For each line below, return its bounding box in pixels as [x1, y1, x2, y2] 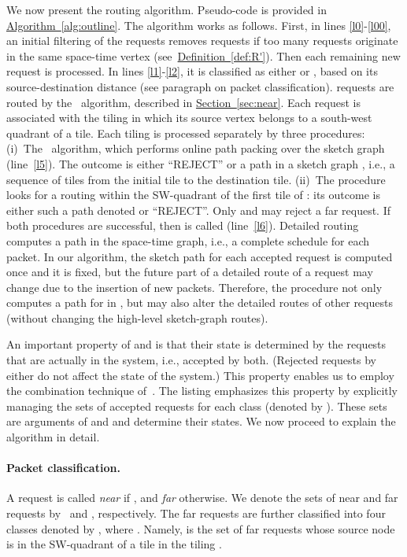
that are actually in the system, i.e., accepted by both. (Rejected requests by [6, 352, 376, 368]
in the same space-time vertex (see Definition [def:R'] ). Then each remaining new [6, 47, 401, 64]
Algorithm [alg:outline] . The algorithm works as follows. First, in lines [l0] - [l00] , [6, 17, 391, 33]
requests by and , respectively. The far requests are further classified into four [6, 505, 386, 522]
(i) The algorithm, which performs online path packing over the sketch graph [6, 140, 385, 157]
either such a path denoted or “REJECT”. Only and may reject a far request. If [6, 201, 391, 218]
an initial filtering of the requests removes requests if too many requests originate [6, 32, 398, 49]
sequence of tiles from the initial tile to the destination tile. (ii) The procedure [6, 171, 386, 187]
